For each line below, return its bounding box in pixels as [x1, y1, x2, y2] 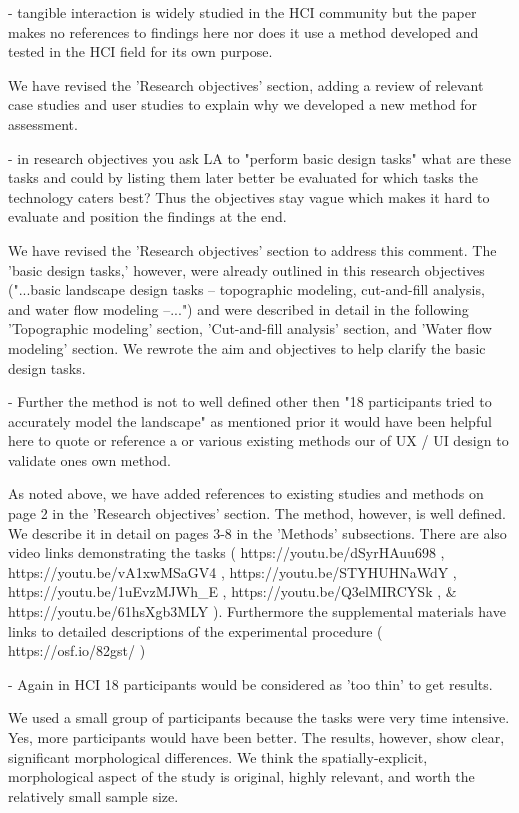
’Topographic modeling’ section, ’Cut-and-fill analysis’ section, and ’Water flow [8, 318, 492, 339]
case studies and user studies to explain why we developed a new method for [8, 94, 478, 115]
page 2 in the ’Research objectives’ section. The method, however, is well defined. [8, 503, 506, 524]
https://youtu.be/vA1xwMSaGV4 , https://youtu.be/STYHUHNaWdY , [8, 561, 457, 582]
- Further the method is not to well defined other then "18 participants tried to [8, 391, 492, 412]
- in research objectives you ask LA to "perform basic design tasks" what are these [8, 147, 511, 168]
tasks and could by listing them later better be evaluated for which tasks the [8, 167, 478, 188]
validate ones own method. [8, 449, 172, 470]
